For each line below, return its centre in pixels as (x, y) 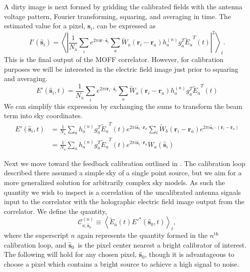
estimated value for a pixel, (45, 26)
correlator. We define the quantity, (56, 211)
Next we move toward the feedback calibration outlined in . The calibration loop (125, 163)
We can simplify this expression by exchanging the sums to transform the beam (123, 106)
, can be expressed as (124, 26)
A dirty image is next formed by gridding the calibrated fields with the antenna (123, 6)
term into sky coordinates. (43, 115)
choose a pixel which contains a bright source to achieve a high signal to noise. (122, 263)
